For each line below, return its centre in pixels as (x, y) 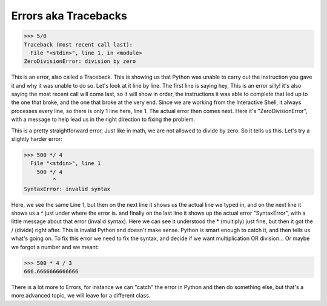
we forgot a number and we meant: (55, 247)
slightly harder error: (37, 139)
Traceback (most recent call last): (78, 44)
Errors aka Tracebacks (69, 16)
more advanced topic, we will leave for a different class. (81, 296)
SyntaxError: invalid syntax (67, 189)
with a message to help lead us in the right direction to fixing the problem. (103, 119)
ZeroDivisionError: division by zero (80, 61)
